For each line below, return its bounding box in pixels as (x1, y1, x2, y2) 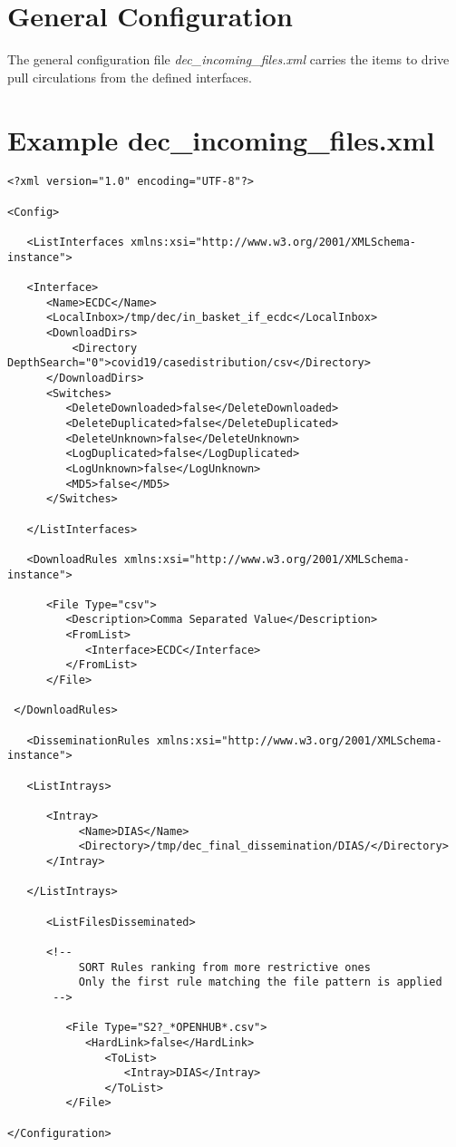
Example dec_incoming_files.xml (7, 121, 435, 158)
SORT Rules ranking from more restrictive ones (78, 960, 371, 974)
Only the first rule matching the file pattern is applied (78, 976, 442, 989)
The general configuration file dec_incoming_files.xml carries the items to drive (7, 50, 450, 69)
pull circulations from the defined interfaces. (7, 67, 252, 86)
